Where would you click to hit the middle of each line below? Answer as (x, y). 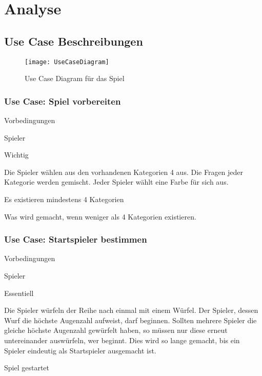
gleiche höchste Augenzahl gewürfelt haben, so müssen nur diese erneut (116, 330)
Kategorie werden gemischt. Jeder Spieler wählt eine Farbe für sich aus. (116, 182)
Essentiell (19, 293)
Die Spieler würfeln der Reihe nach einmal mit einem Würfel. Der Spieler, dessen (131, 310)
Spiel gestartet (27, 368)
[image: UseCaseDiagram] (67, 62)
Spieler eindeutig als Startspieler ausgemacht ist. (80, 350)
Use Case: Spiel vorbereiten (63, 101)
